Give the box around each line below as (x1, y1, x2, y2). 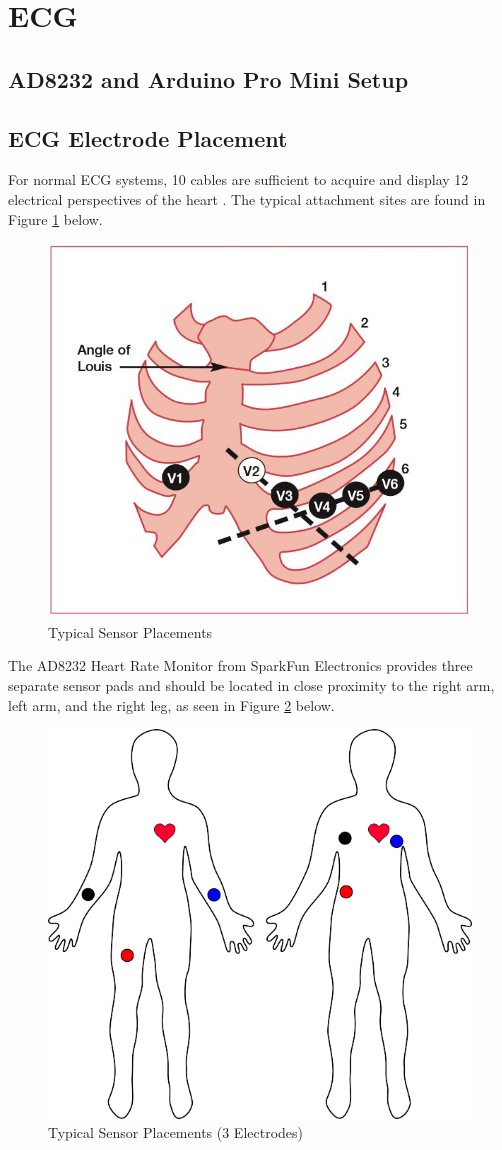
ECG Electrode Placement (8, 122, 288, 153)
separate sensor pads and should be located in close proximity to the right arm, (8, 675, 495, 696)
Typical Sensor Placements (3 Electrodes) (48, 1122, 304, 1143)
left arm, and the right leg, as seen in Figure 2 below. (8, 694, 335, 715)
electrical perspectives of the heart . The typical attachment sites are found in (8, 188, 486, 209)
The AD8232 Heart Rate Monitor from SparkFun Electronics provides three (8, 655, 473, 676)
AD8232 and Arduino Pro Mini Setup (8, 63, 409, 94)
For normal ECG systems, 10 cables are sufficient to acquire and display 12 (8, 169, 469, 190)
